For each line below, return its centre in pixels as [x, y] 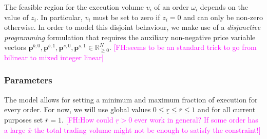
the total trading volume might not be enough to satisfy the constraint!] [147, 129]
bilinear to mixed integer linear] [54, 57]
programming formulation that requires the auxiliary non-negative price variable [130, 37]
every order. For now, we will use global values [78, 109]
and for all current [227, 109]
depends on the [224, 7]
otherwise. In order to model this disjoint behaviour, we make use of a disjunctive [132, 27]
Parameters [28, 80]
